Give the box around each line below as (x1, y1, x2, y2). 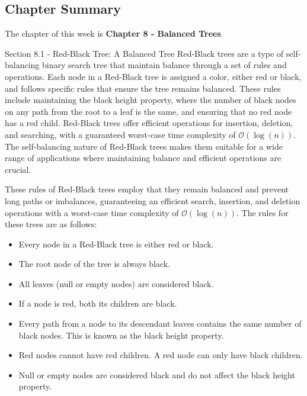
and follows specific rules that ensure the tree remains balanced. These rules (5, 82, 281, 94)
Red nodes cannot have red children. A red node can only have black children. (18, 349, 303, 361)
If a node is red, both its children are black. (18, 297, 177, 310)
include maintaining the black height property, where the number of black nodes (5, 94, 296, 106)
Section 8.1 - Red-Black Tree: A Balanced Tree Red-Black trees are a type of (5, 47, 284, 59)
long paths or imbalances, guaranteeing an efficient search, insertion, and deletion (5, 194, 300, 207)
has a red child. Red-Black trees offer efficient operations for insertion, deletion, (5, 117, 293, 129)
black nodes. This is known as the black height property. (18, 329, 224, 341)
